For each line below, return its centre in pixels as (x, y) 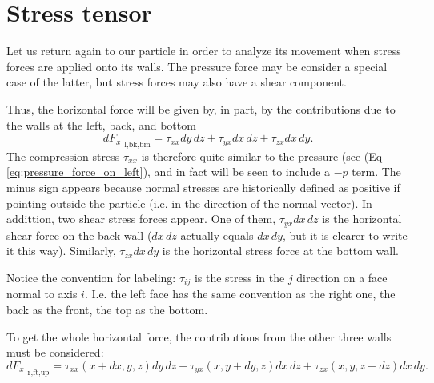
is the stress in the (239, 277)
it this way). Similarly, (61, 251)
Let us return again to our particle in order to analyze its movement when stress (204, 51)
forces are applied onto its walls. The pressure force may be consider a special (197, 66)
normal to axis (42, 294)
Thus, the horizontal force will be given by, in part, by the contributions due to (201, 108)
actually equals (217, 235)
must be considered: (55, 352)
